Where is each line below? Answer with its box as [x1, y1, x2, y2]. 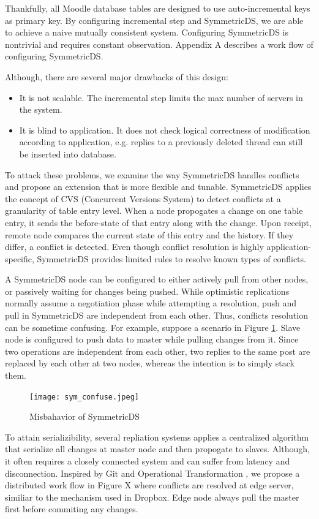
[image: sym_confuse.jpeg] [29, 392, 139, 401]
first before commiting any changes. [5, 502, 138, 515]
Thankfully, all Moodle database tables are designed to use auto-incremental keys [5, 2, 310, 14]
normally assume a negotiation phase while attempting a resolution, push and [5, 297, 297, 309]
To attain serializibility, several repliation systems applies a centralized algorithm [5, 430, 309, 443]
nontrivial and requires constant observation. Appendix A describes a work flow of [5, 37, 313, 50]
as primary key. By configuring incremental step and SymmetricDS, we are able [5, 13, 304, 26]
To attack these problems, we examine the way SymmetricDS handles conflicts [5, 168, 299, 181]
